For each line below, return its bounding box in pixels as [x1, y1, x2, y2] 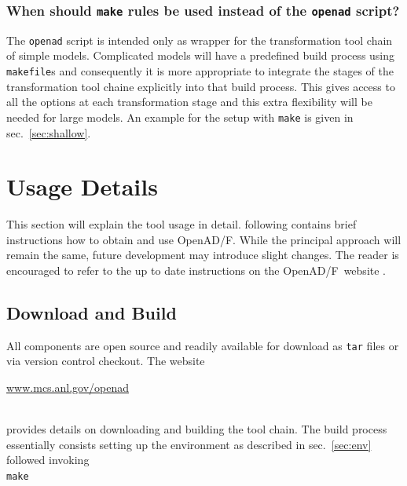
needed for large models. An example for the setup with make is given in [6, 108, 354, 125]
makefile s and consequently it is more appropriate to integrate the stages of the [6, 63, 394, 79]
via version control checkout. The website [6, 353, 205, 369]
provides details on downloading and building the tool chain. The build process [6, 421, 387, 437]
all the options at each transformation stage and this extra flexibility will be [6, 93, 372, 110]
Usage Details [6, 170, 158, 203]
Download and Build [6, 301, 177, 325]
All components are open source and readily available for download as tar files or [6, 337, 399, 353]
